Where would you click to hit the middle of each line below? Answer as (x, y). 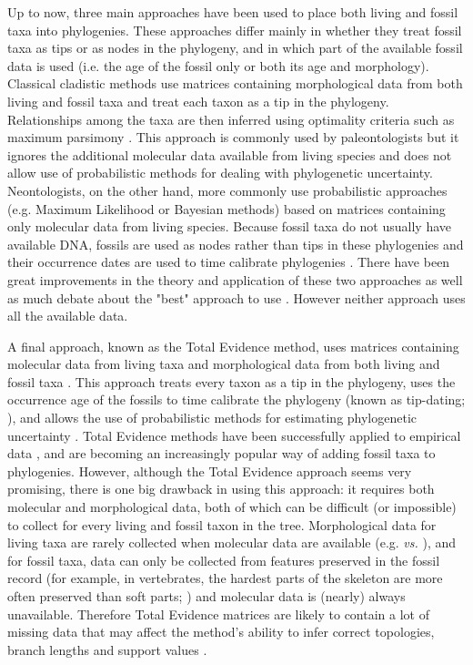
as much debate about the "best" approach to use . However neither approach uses (236, 297)
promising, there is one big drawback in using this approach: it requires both (221, 489)
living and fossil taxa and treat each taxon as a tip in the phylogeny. (198, 101)
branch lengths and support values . (107, 649)
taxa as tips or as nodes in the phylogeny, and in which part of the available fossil (235, 48)
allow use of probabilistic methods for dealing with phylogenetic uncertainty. (220, 173)
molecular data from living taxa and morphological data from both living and (224, 364)
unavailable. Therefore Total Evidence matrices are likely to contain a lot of (218, 614)
